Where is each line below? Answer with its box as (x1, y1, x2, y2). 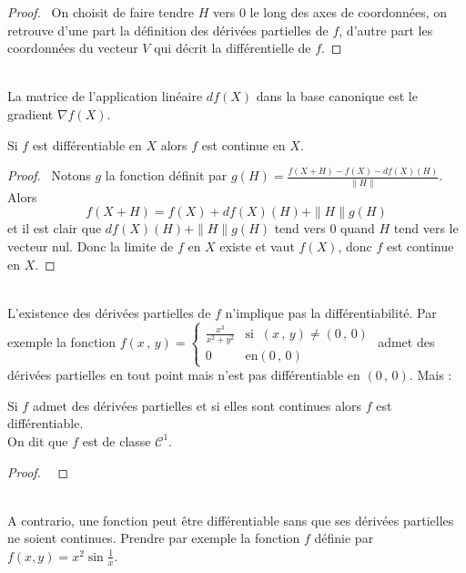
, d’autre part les (339, 20, 433, 39)
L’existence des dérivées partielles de (7, 302, 211, 322)
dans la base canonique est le (256, 87, 418, 106)
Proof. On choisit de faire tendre (7, 3, 195, 21)
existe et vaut (219, 236, 295, 255)
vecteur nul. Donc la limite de (7, 236, 174, 255)
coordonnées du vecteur (7, 38, 138, 57)
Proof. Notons (7, 166, 91, 185)
